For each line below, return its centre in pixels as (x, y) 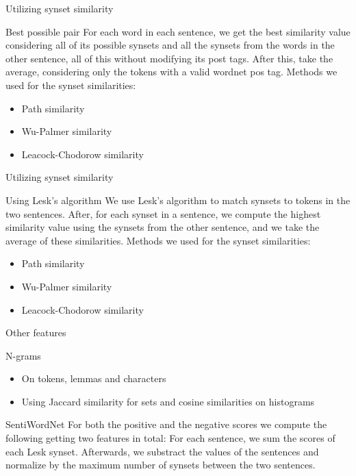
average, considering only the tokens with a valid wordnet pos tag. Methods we (171, 72)
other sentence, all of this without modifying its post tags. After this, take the (169, 58)
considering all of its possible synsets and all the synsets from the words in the (170, 45)
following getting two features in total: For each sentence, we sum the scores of (170, 438)
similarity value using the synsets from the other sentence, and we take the (163, 227)
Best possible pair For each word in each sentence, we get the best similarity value (178, 31)
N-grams (23, 355)
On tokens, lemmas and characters (94, 378)
